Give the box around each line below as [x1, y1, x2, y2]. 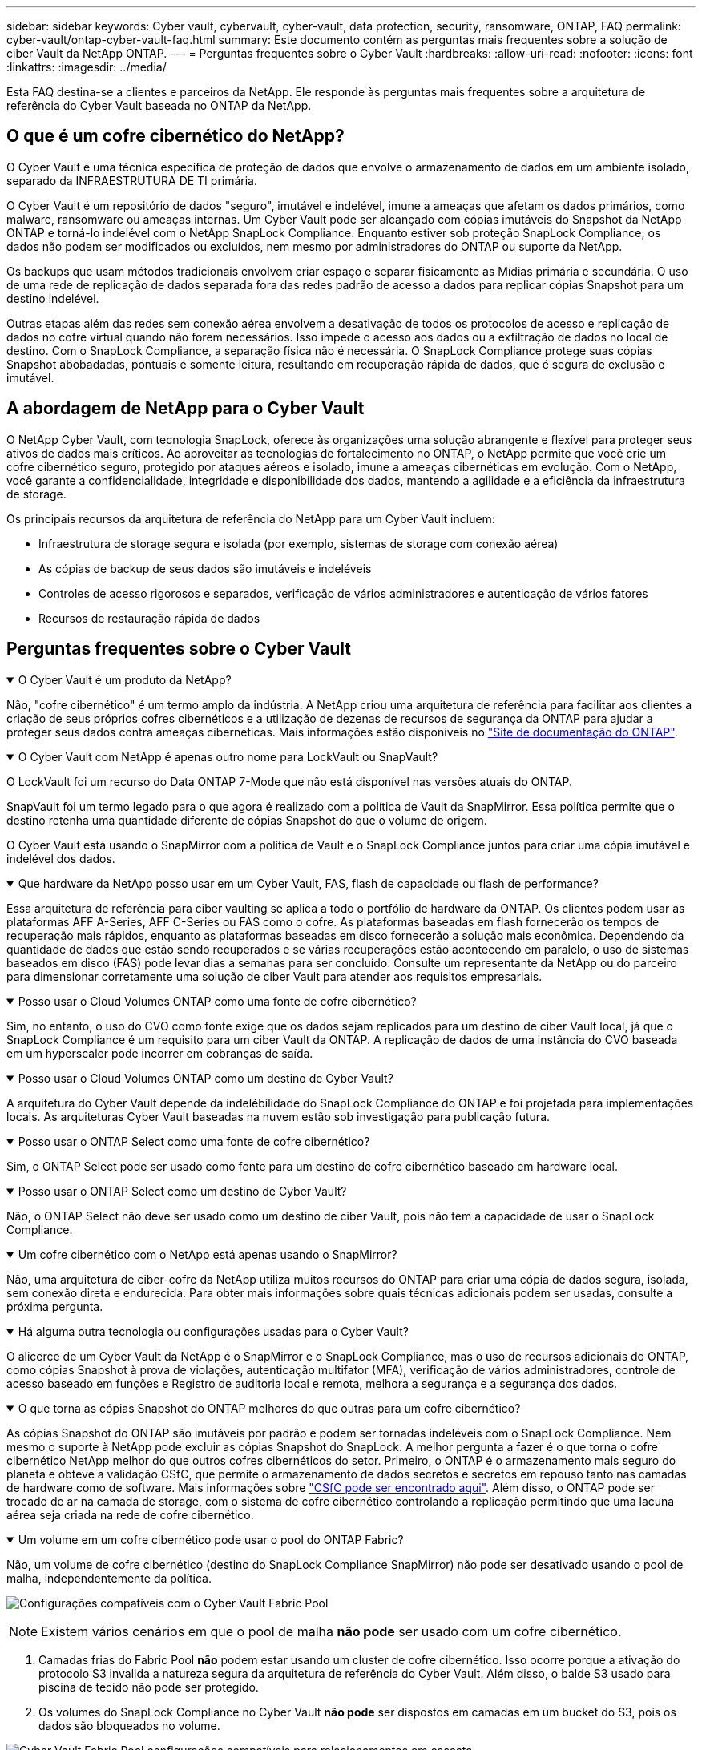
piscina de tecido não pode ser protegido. [38, 1679, 259, 1694]
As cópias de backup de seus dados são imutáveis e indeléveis [38, 561, 372, 575]
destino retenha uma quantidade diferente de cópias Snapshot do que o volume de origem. [6, 812, 487, 827]
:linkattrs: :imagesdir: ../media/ [6, 60, 167, 74]
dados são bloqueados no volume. [38, 1718, 220, 1732]
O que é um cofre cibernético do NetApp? [6, 126, 345, 147]
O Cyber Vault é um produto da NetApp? [18, 672, 232, 687]
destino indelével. [6, 291, 99, 305]
